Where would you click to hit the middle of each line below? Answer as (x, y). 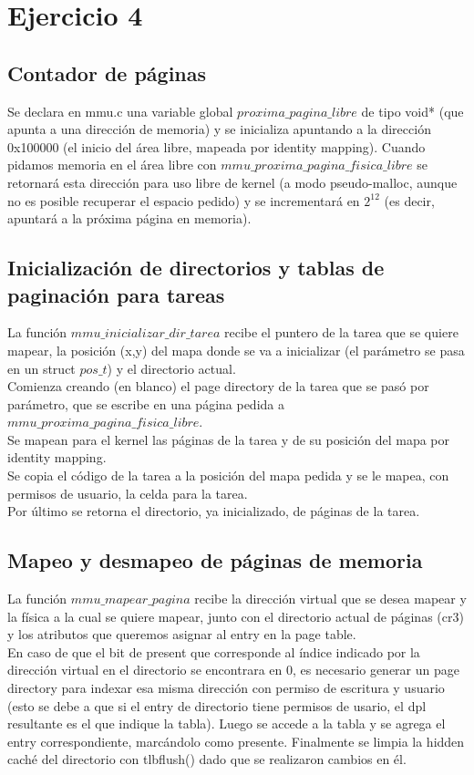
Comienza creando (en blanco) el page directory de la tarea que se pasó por (218, 386)
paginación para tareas (116, 294)
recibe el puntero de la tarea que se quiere (341, 332)
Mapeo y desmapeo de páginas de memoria (215, 560)
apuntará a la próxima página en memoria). (129, 218)
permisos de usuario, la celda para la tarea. (128, 493)
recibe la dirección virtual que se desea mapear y (330, 599)
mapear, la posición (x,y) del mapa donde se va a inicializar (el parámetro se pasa (236, 350)
